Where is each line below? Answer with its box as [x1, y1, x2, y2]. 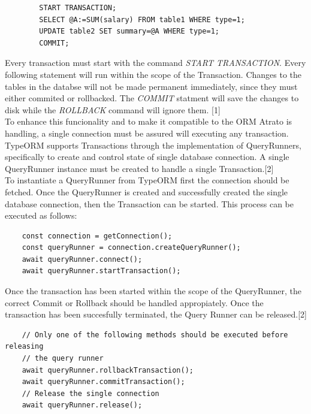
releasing [5, 342, 44, 351]
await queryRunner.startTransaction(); [22, 267, 181, 276]
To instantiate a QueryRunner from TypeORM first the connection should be [5, 174, 289, 186]
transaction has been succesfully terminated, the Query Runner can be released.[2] [5, 308, 307, 321]
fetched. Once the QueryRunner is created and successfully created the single [5, 185, 288, 198]
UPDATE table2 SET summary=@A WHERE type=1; [39, 27, 219, 36]
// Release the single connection [22, 389, 159, 398]
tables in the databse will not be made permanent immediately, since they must [5, 80, 298, 92]
